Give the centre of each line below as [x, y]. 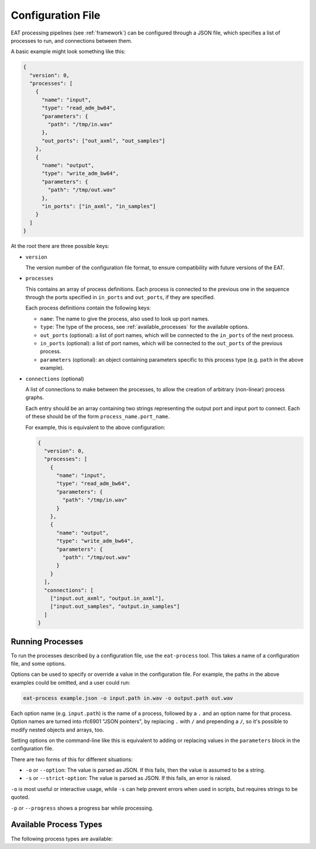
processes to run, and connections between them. [72, 40]
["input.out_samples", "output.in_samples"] [115, 606]
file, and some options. [38, 664]
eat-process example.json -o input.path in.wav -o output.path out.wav [128, 698]
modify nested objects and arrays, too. [58, 730]
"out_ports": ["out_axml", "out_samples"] [104, 141]
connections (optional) [55, 379]
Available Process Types [56, 825]
